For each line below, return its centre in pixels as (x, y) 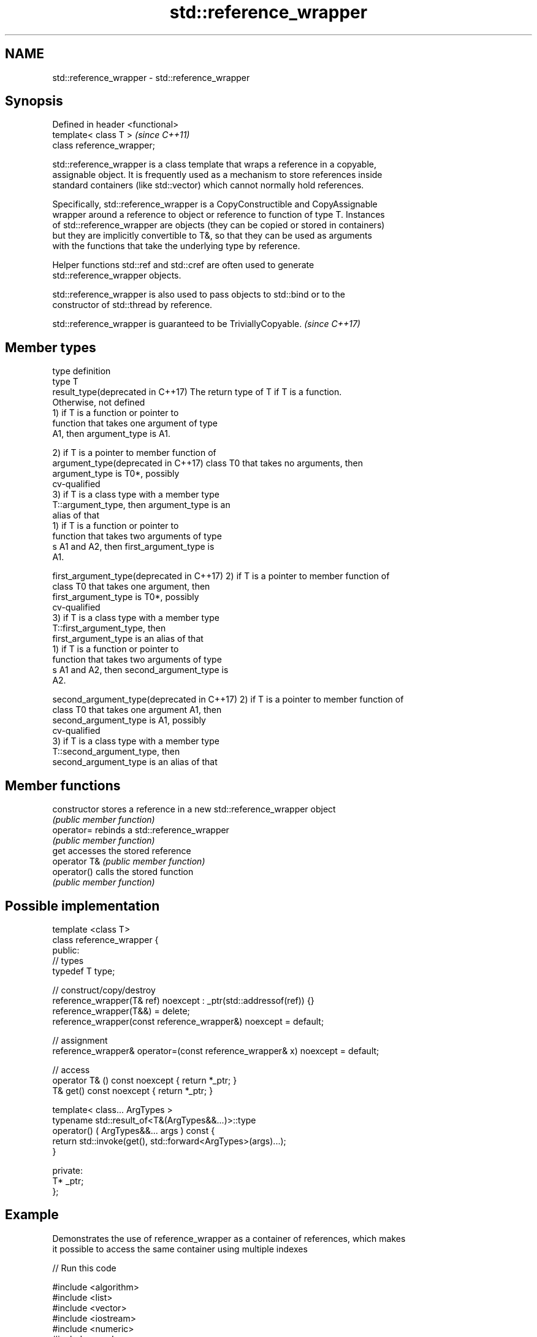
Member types (51, 347)
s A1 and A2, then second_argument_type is (140, 670)
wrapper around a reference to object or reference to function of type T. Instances (219, 215)
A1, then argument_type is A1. (111, 434)
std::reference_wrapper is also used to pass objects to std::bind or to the (199, 295)
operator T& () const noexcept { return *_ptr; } (145, 1080)
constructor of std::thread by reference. (132, 305)
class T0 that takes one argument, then (131, 587)
